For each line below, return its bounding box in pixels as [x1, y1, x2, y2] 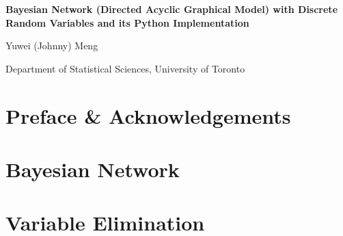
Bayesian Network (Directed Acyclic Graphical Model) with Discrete [5, 2, 338, 16]
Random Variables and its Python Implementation [5, 15, 249, 29]
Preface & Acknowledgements [5, 101, 291, 129]
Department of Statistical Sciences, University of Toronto [5, 61, 245, 75]
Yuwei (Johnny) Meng [5, 38, 98, 53]
